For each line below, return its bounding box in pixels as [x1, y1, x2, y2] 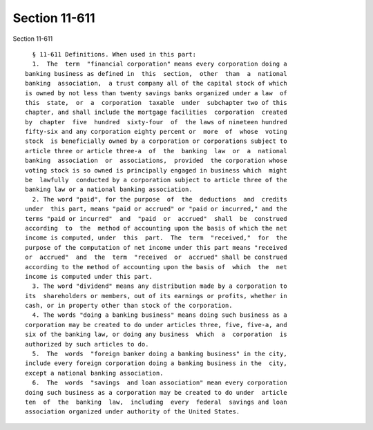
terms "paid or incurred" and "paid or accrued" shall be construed [25, 215, 287, 222]
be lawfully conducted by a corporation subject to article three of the [25, 176, 287, 184]
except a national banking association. [25, 369, 164, 377]
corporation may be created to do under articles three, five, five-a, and [25, 321, 287, 329]
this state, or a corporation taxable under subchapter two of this [25, 99, 287, 106]
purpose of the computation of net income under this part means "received [25, 244, 287, 251]
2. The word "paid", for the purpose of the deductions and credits [32, 195, 287, 203]
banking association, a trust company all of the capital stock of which [25, 79, 287, 88]
